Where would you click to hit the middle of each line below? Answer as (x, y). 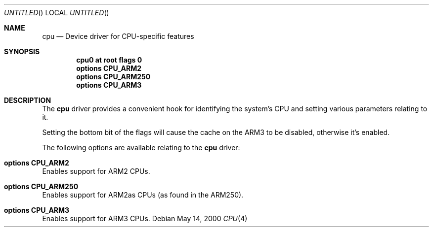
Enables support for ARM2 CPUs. (96, 171)
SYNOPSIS (22, 51)
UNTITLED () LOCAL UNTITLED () (57, 13)
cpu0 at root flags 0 (109, 60)
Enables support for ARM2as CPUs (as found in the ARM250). (143, 195)
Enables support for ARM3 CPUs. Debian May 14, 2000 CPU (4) (145, 218)
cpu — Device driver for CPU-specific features (118, 36)
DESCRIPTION (28, 100)
